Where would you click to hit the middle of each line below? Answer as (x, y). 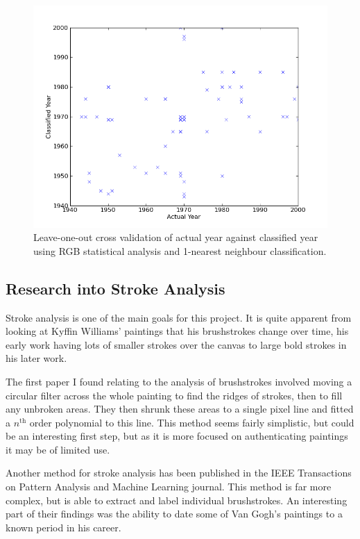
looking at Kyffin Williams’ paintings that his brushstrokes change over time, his (177, 331)
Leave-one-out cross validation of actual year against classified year (176, 237)
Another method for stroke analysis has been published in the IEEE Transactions (179, 473)
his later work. (36, 358)
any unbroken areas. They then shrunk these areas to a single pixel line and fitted (180, 409)
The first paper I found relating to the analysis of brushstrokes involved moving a (179, 381)
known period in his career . (63, 527)
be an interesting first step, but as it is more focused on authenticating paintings (177, 436)
